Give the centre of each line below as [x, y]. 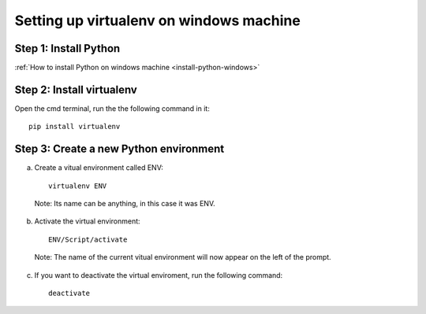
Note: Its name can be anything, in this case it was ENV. [125, 204]
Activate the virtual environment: [88, 221]
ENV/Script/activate [88, 239]
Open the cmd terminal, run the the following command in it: [112, 108]
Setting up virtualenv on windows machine [158, 20]
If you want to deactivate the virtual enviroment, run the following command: [159, 275]
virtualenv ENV [78, 186]
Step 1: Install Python [67, 48]
